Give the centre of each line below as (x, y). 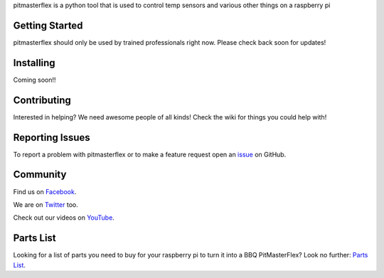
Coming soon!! (34, 80)
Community (40, 175)
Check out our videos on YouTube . (64, 218)
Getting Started (48, 25)
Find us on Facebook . (45, 191)
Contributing (42, 100)
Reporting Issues (52, 138)
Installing (34, 63)
